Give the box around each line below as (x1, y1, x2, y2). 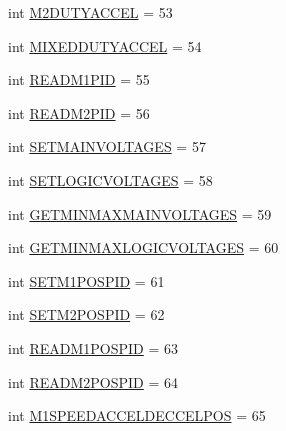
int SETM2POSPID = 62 (8, 304, 165, 325)
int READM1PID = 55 (8, 69, 150, 90)
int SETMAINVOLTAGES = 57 (8, 136, 206, 157)
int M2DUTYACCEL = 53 (8, 2, 173, 22)
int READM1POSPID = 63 (8, 337, 178, 358)
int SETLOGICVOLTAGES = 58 (8, 169, 213, 190)
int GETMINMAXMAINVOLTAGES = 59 (8, 203, 272, 224)
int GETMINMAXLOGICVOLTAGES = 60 (8, 237, 279, 258)
